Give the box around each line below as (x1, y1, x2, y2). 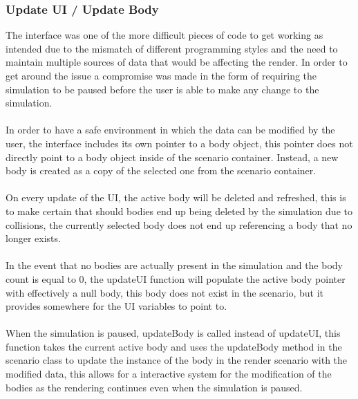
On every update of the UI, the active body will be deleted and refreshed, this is (6, 190, 346, 205)
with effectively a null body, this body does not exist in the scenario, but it (6, 285, 324, 299)
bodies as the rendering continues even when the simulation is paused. (6, 380, 303, 394)
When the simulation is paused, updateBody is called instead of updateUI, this (6, 326, 341, 340)
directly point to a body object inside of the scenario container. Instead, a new (6, 149, 339, 164)
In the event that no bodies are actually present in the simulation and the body (6, 258, 343, 272)
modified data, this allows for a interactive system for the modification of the (6, 366, 332, 381)
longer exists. (6, 231, 61, 245)
